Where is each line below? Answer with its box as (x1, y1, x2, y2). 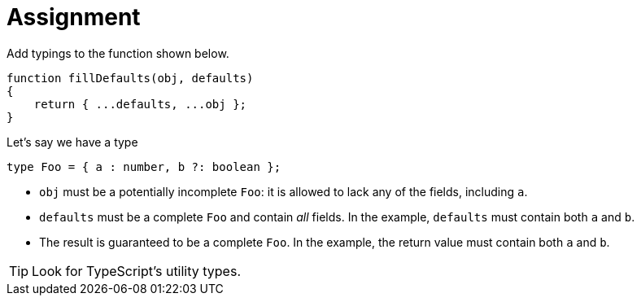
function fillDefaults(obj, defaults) (7, 71, 254, 85)
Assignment (7, 3, 141, 31)
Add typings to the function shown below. (7, 46, 229, 60)
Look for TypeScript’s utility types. (32, 262, 241, 279)
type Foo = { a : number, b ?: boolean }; (7, 160, 281, 173)
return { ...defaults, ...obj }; (33, 97, 247, 111)
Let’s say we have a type (7, 134, 138, 149)
